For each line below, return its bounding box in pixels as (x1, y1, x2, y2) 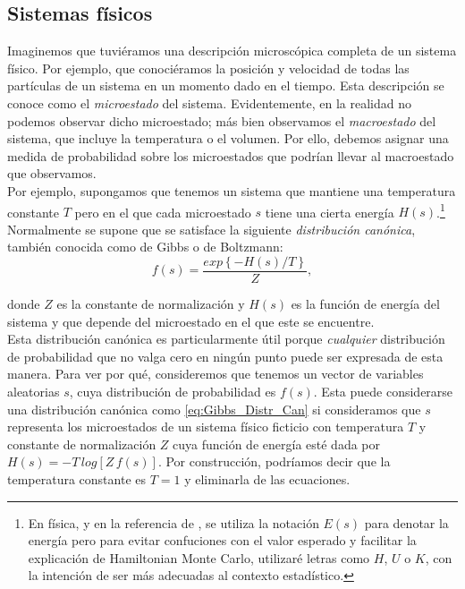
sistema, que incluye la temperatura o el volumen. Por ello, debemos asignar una (7, 129, 449, 148)
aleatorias (7, 382, 60, 401)
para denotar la (364, 513, 449, 532)
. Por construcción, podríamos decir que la (157, 452, 391, 471)
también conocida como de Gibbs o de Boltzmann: (7, 237, 283, 256)
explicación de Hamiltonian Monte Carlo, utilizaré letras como (28, 548, 370, 567)
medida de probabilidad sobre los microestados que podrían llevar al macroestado (7, 146, 454, 165)
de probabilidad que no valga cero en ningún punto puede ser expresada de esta (7, 346, 444, 365)
